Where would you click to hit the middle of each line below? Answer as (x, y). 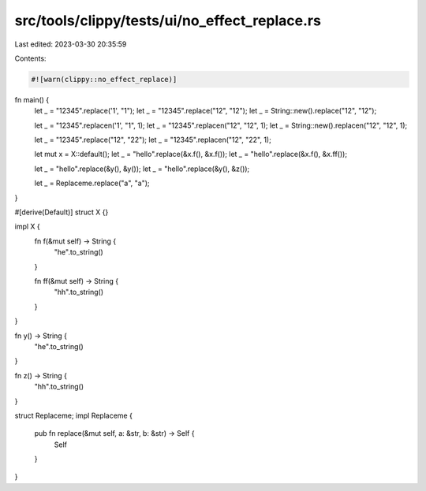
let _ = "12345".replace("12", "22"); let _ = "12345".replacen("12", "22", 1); (153, 140)
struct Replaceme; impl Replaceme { (74, 415)
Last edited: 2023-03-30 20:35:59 (71, 44)
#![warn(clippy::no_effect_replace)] (104, 79)
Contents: (30, 58)
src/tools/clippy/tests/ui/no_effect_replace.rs (168, 20)
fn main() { (32, 99)
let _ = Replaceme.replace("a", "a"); (92, 183)
